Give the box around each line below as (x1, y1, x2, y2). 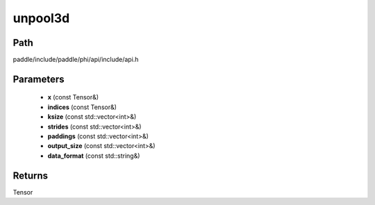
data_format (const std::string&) (47, 151, 140, 160)
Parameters (12, 73, 65, 85)
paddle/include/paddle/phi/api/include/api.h (12, 56, 139, 64)
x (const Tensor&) (47, 93, 99, 101)
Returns (12, 170, 49, 181)
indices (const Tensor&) (47, 103, 117, 111)
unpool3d (12, 10, 70, 26)
